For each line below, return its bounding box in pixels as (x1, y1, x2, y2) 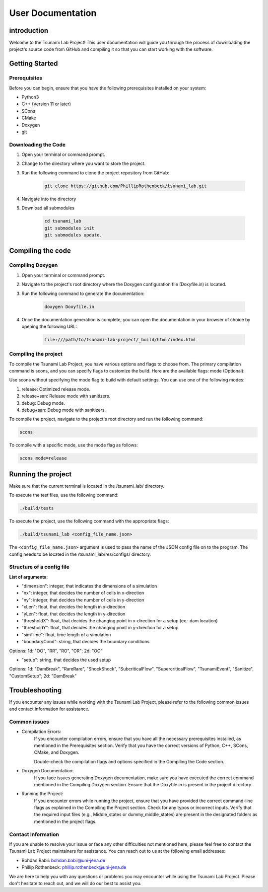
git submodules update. (44, 232, 103, 238)
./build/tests (19, 506, 54, 511)
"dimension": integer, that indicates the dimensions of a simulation (21, 583, 157, 589)
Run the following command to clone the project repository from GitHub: (21, 169, 170, 176)
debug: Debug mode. (21, 400, 66, 406)
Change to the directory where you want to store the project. (21, 160, 146, 166)
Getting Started (9, 60, 58, 68)
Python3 (21, 94, 39, 100)
